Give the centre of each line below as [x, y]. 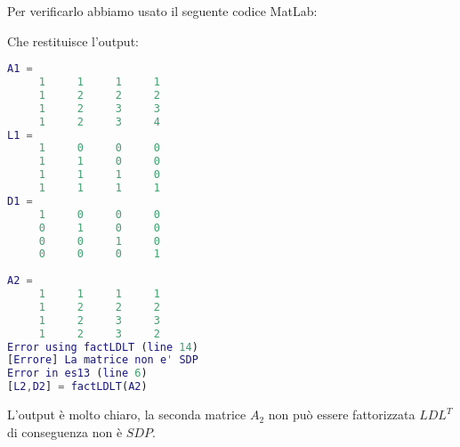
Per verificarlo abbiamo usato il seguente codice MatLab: [162, 11]
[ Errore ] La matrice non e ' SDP [103, 360]
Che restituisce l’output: [73, 41]
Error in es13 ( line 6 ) [77, 374]
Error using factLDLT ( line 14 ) [103, 347]
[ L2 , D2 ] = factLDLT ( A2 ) [77, 387]
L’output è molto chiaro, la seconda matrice [127, 414]
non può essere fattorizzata [342, 414]
